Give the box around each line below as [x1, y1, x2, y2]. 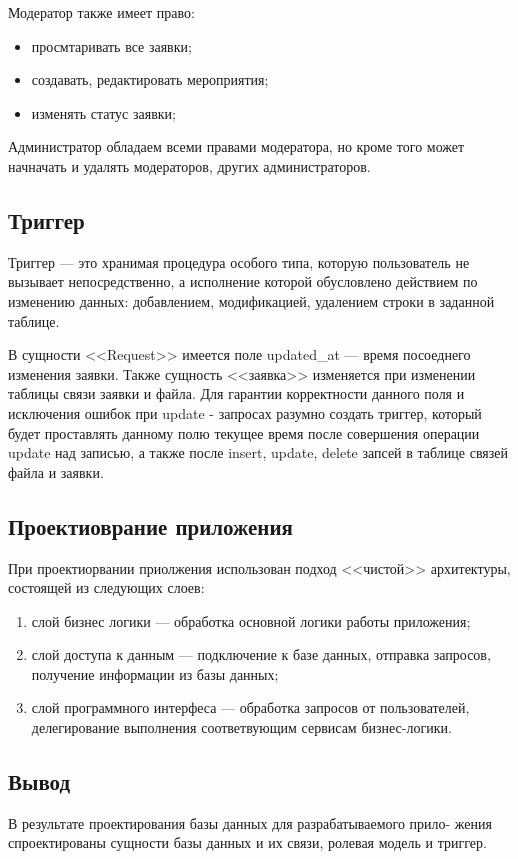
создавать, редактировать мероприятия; [31, 69, 269, 90]
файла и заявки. [8, 461, 104, 482]
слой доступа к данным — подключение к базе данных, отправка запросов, [31, 644, 491, 665]
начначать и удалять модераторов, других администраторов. [8, 155, 371, 176]
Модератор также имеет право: [8, 2, 195, 22]
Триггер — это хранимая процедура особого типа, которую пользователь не [8, 251, 470, 272]
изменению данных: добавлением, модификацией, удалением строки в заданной [8, 290, 495, 311]
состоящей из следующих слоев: [8, 577, 205, 598]
